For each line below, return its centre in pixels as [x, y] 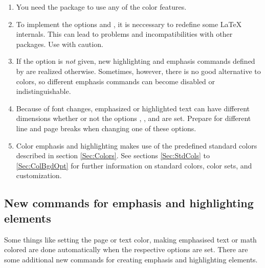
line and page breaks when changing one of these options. [106, 128]
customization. [39, 175]
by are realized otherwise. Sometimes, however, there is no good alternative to [138, 71]
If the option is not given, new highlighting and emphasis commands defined [136, 61]
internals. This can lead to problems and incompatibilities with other [124, 34]
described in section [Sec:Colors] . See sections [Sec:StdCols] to [113, 155]
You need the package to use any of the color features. [101, 7]
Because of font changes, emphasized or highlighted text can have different [133, 108]
